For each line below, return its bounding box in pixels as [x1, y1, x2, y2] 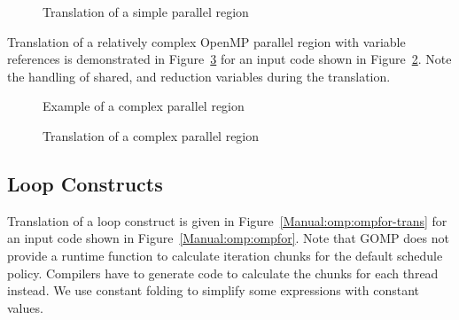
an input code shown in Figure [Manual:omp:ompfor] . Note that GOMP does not [7, 229, 449, 247]
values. [7, 298, 43, 316]
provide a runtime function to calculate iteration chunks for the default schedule [7, 246, 443, 264]
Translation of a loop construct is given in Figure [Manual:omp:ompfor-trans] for [7, 211, 447, 230]
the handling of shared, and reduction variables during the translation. [7, 66, 391, 85]
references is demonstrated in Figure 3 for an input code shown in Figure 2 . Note [7, 50, 452, 68]
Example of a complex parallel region [43, 97, 245, 115]
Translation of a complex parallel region [43, 126, 260, 144]
